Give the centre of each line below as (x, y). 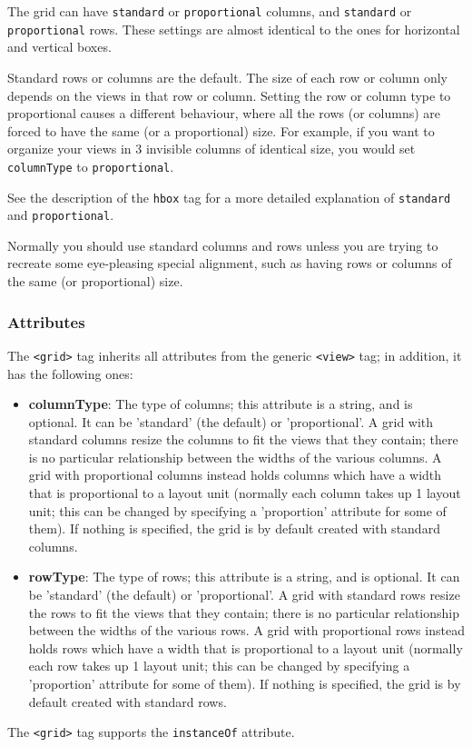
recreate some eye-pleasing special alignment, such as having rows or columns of (230, 263)
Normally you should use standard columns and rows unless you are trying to (223, 245)
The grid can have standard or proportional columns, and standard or (210, 11)
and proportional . (61, 215)
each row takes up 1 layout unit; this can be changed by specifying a (219, 666)
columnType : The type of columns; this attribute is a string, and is (221, 404)
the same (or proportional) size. (95, 281)
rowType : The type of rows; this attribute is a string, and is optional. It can (244, 577)
